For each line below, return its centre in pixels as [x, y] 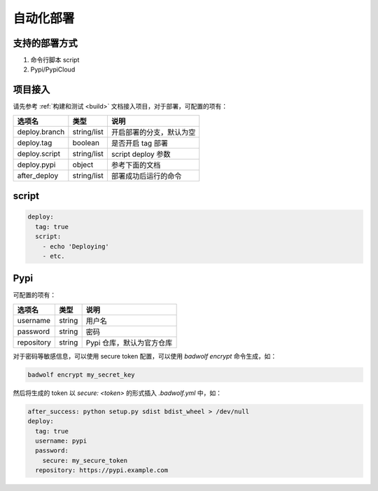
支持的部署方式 [45, 43]
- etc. [54, 256]
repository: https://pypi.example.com [101, 470]
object [83, 165]
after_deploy [38, 175]
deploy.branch [41, 132]
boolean [86, 142]
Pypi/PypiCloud [53, 69]
